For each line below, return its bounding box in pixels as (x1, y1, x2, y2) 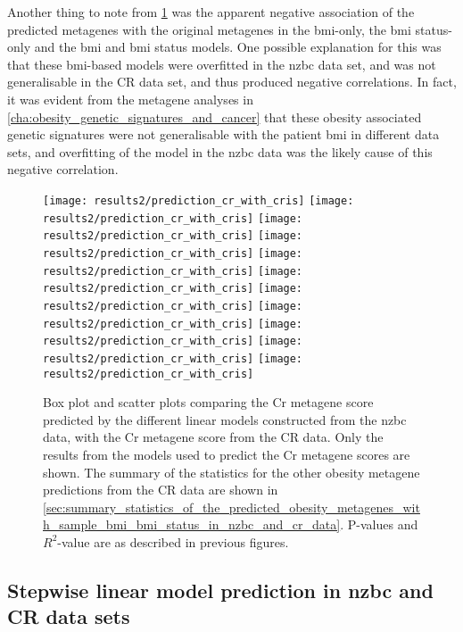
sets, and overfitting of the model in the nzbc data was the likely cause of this (7, 142, 433, 161)
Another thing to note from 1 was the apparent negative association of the (7, 3, 415, 21)
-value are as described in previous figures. (57, 532, 289, 551)
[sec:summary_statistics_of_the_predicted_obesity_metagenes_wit (43, 497, 420, 516)
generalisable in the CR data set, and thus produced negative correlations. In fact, (7, 72, 457, 91)
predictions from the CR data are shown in (43, 480, 278, 499)
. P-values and (340, 515, 418, 534)
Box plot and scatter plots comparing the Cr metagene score (43, 393, 374, 412)
